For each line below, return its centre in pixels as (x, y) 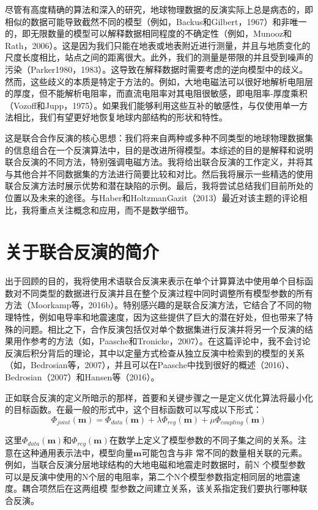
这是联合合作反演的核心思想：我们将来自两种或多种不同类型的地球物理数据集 (159, 137)
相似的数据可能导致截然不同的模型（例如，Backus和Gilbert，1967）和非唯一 (156, 21)
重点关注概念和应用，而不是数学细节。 (116, 209)
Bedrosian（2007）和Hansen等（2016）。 (82, 376)
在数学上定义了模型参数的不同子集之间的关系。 (203, 440)
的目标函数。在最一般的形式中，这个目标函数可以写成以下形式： (133, 409)
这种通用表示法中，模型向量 (77, 452)
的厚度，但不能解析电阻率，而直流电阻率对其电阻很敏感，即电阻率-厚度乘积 (156, 93)
